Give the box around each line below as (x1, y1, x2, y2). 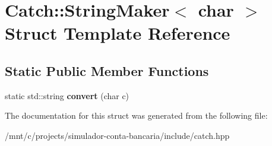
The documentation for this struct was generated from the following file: (5, 109, 268, 122)
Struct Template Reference (5, 21, 230, 45)
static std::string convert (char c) (5, 89, 129, 101)
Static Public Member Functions (5, 61, 209, 80)
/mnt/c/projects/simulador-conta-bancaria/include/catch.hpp (5, 129, 230, 141)
